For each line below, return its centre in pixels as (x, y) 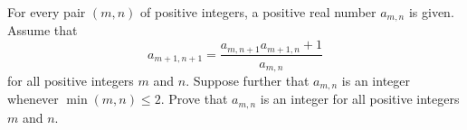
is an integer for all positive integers (360, 99)
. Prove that (194, 99)
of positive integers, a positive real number (258, 12)
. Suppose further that (248, 80)
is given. (431, 12)
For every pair (47, 12)
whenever (33, 99)
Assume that (43, 30)
